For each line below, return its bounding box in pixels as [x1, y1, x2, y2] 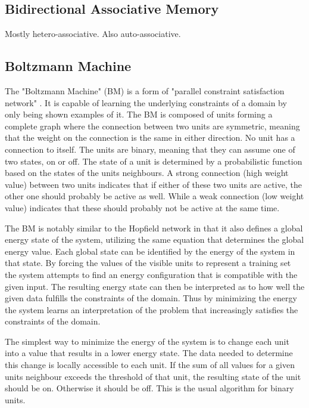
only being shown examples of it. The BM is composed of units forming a [5, 108, 273, 120]
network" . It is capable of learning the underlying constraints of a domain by [5, 96, 287, 109]
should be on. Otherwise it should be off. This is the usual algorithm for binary [5, 382, 294, 394]
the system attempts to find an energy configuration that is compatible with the [5, 268, 298, 280]
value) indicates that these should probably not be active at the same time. [5, 201, 280, 214]
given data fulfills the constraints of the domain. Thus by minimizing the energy [5, 292, 297, 304]
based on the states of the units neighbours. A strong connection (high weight [5, 166, 289, 179]
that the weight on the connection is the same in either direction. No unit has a [5, 131, 295, 144]
